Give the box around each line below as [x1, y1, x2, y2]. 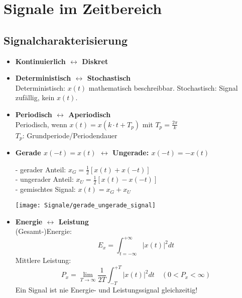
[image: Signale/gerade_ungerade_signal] [15, 201, 156, 209]
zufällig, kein [15, 92, 55, 103]
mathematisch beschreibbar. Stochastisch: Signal [88, 82, 238, 93]
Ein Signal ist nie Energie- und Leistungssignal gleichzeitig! [15, 284, 198, 294]
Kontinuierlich [15, 56, 66, 66]
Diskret [82, 56, 108, 66]
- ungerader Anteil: [15, 174, 74, 184]
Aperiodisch [68, 109, 111, 119]
